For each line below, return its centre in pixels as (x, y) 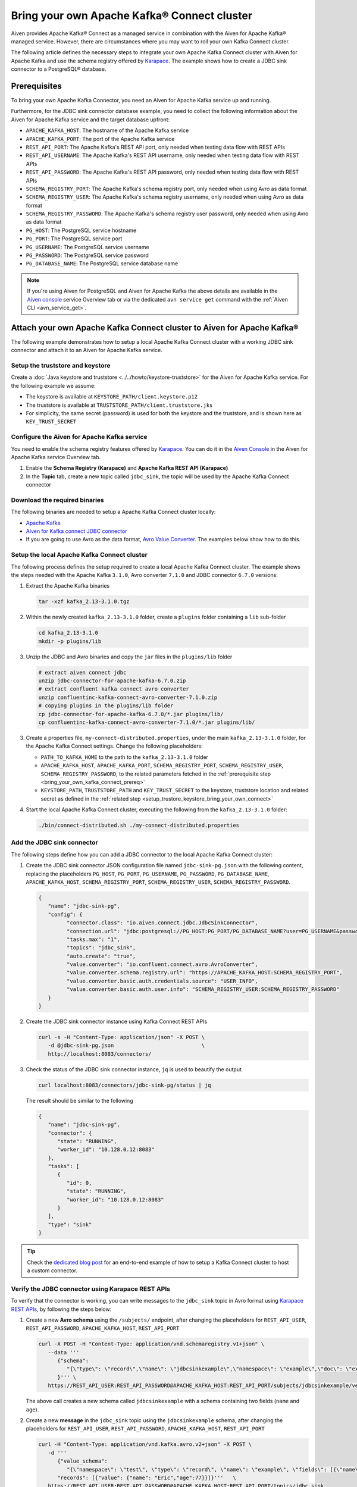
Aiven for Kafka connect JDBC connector (76, 531)
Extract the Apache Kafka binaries (68, 586)
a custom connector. (52, 1270)
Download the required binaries (57, 500)
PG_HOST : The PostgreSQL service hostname (81, 230)
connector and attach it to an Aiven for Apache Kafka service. (87, 350)
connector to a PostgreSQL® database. (59, 69)
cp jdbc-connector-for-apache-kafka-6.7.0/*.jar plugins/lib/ (131, 714)
